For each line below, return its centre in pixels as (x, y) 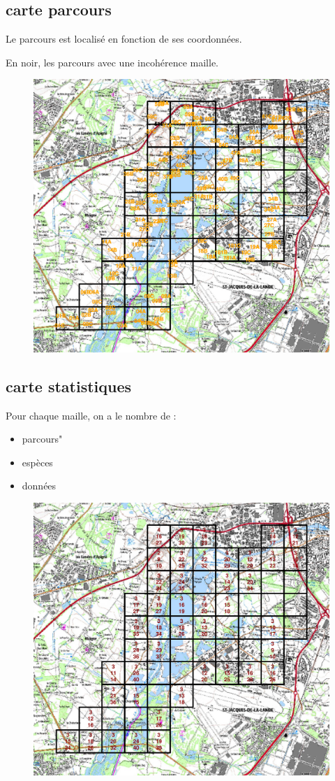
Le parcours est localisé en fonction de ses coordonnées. (124, 39)
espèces (37, 462)
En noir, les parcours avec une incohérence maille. (112, 62)
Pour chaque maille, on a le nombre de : (91, 415)
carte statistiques (69, 386)
